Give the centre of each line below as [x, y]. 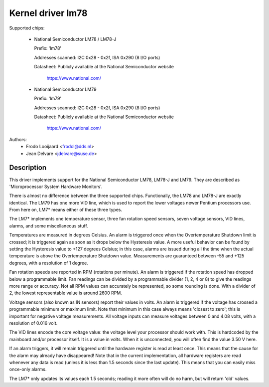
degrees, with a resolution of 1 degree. [49, 263]
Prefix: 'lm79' [48, 98]
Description [28, 168]
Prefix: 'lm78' [48, 48]
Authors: [18, 139]
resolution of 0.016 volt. [33, 323]
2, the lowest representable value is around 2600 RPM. [66, 293]
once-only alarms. [28, 370]
